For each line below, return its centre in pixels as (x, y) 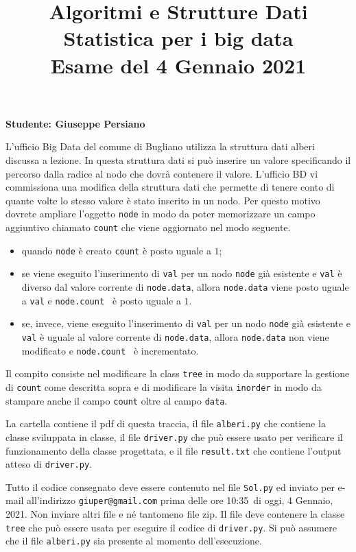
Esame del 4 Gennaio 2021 (178, 65)
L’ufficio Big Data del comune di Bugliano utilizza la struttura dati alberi (160, 146)
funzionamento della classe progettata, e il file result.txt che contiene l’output (174, 450)
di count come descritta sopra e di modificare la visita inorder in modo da (164, 386)
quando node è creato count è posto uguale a (116, 250)
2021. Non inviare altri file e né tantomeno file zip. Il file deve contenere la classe (175, 514)
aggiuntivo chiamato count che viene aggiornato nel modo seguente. (148, 227)
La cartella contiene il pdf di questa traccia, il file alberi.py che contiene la (166, 423)
